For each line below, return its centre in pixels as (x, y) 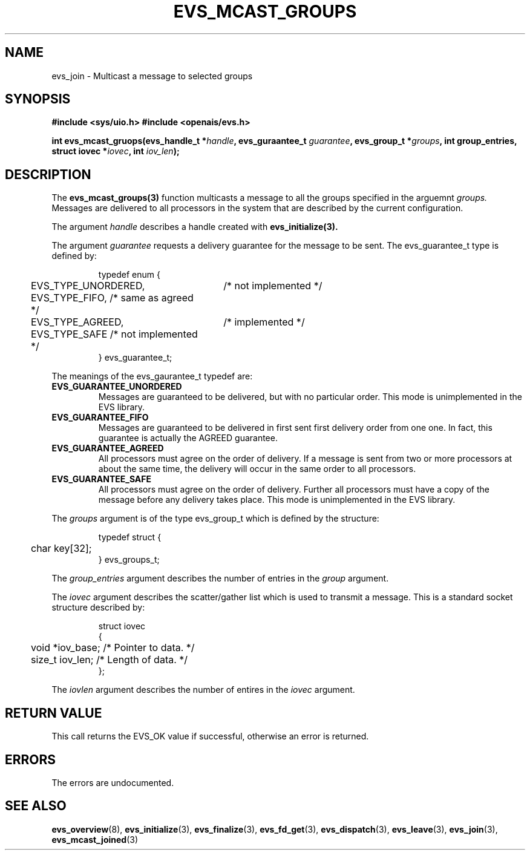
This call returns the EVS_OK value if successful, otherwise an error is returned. (210, 736)
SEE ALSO (36, 806)
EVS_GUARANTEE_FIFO (100, 418)
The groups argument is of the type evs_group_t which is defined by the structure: (215, 519)
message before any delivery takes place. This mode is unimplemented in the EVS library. (277, 500)
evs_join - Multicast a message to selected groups (152, 76)
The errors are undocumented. (113, 782)
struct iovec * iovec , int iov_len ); (116, 151)
